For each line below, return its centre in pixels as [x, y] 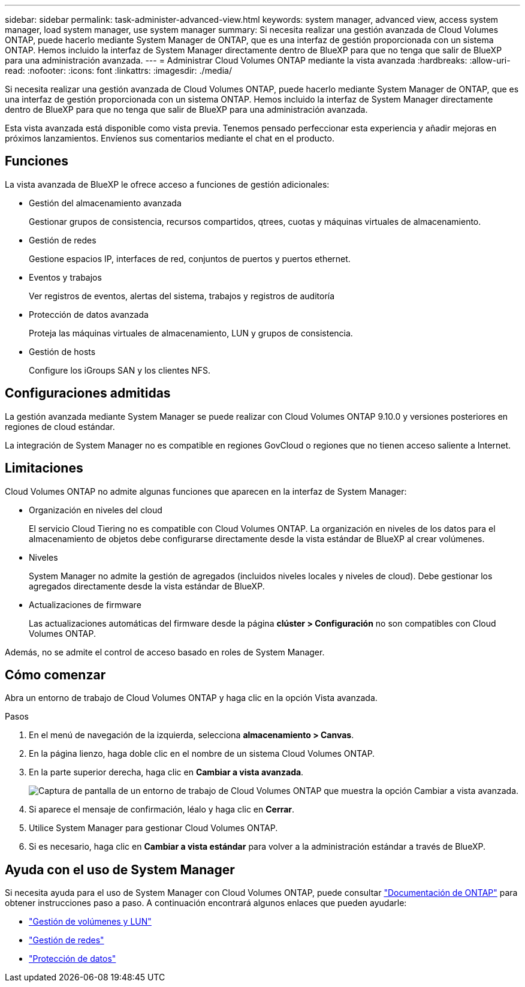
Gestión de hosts [62, 351]
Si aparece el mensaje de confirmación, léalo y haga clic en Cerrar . [162, 810]
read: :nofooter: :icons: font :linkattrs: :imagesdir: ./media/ [118, 70]
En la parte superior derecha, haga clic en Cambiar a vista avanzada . [166, 772]
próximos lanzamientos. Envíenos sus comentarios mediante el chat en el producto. [170, 138]
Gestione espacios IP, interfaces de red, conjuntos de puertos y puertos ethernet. [190, 258]
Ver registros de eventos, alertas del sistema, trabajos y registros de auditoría [182, 296]
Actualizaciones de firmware [85, 604]
